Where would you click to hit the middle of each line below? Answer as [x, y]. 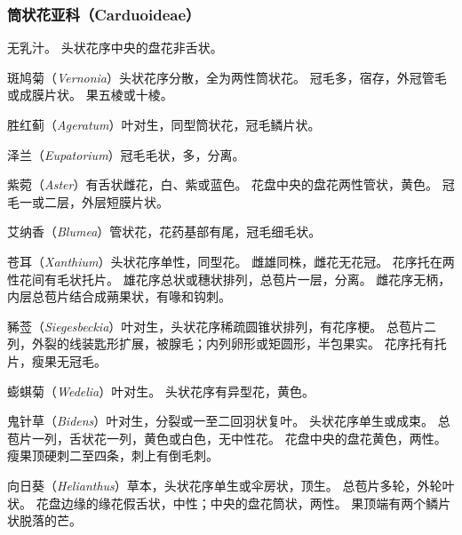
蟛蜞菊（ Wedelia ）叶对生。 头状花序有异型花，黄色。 [161, 391]
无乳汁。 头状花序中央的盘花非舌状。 [115, 48]
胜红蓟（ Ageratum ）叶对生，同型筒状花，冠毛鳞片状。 [164, 124]
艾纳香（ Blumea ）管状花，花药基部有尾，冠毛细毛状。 [164, 232]
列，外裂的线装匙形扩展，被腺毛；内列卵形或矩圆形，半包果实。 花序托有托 [227, 343]
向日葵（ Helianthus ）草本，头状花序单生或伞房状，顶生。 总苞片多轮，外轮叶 [231, 485]
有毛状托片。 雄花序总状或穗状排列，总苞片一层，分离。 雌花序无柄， [247, 279]
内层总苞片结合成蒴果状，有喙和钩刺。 [119, 296]
